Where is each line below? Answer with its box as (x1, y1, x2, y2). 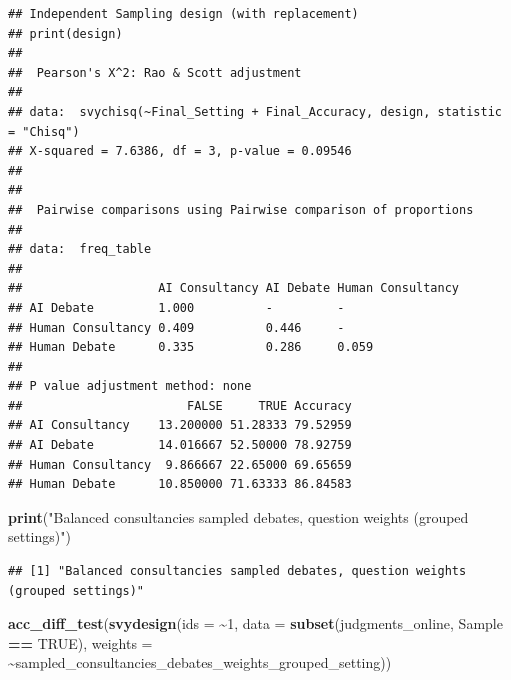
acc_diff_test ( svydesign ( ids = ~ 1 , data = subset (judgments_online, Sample (8, 613, 503, 634)
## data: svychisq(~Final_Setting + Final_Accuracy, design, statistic (8, 104, 502, 119)
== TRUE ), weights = (8, 632, 153, 653)
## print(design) (8, 26, 123, 41)
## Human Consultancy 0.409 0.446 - (8, 320, 345, 335)
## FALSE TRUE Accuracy (8, 398, 352, 413)
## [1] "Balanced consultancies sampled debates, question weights (8, 564, 467, 579)
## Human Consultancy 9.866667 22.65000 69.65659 (8, 457, 352, 472)
